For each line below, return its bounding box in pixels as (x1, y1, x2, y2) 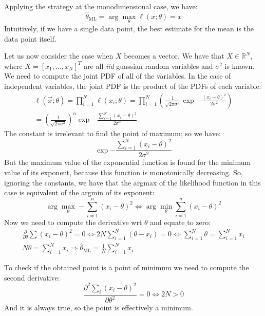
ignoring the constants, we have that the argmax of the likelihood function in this (4, 177, 261, 188)
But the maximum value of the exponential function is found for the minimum (4, 157, 251, 168)
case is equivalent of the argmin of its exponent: (4, 187, 155, 198)
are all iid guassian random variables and (84, 60, 213, 71)
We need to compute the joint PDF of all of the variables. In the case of (4, 70, 231, 81)
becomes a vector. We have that (124, 50, 224, 61)
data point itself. (4, 33, 56, 44)
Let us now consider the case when (4, 50, 113, 61)
